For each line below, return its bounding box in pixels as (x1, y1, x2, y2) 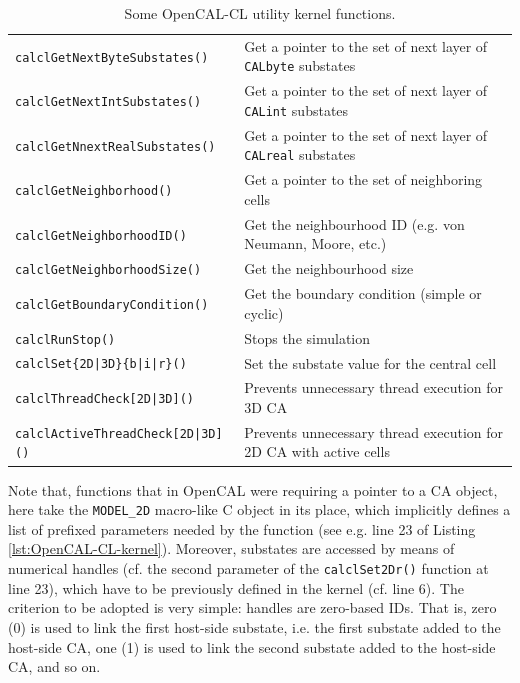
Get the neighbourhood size (244, 258, 414, 279)
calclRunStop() (15, 332, 116, 347)
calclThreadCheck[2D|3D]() (15, 392, 194, 407)
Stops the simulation (244, 327, 371, 348)
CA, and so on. (8, 656, 101, 677)
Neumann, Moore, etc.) (244, 233, 387, 254)
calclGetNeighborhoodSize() (15, 263, 202, 278)
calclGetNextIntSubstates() (15, 95, 202, 110)
